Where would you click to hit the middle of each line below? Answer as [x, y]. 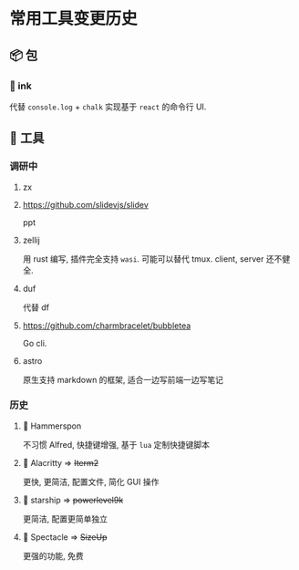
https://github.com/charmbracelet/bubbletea [107, 326]
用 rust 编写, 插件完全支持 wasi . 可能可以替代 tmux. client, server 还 [149, 259]
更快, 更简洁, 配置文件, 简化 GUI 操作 [91, 482]
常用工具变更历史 [74, 19]
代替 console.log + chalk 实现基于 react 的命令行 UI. [108, 107]
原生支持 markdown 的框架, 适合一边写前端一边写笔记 [123, 379]
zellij [31, 240]
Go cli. [35, 343]
